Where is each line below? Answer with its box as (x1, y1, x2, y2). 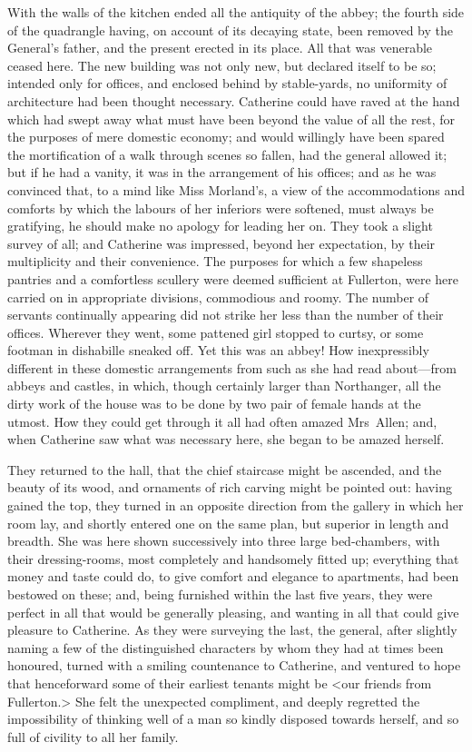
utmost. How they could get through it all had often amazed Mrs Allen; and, (7, 411, 438, 430)
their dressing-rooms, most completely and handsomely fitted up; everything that (7, 549, 459, 568)
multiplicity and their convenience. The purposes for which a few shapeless (7, 252, 423, 271)
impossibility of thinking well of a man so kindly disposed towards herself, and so (7, 709, 459, 728)
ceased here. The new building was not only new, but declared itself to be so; (7, 55, 437, 74)
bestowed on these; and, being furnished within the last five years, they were (7, 585, 433, 603)
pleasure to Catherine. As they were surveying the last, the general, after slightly (7, 620, 457, 639)
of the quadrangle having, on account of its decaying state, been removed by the (7, 20, 454, 39)
